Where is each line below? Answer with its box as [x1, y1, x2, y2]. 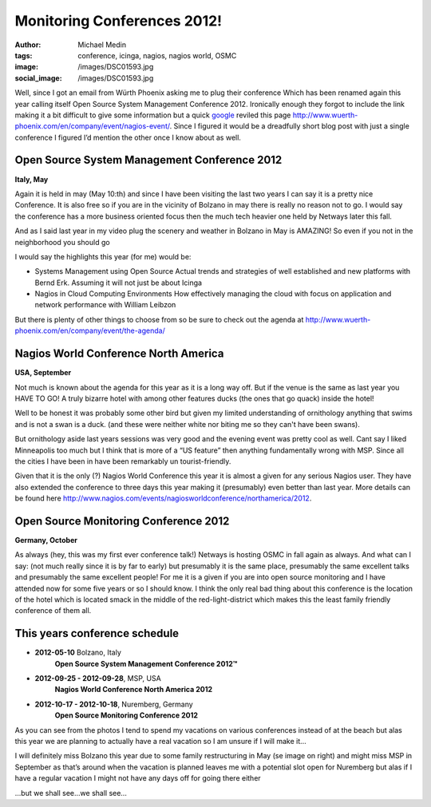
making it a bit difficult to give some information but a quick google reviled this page [14, 110, 291, 120]
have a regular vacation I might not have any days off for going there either [14, 773, 261, 783]
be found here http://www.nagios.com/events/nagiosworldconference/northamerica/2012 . [14, 493, 312, 503]
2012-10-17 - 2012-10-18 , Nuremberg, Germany [34, 699, 193, 709]
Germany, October [14, 535, 77, 544]
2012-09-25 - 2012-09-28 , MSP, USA [34, 674, 161, 683]
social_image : [14, 73, 63, 83]
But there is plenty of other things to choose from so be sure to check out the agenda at [14, 314, 304, 324]
